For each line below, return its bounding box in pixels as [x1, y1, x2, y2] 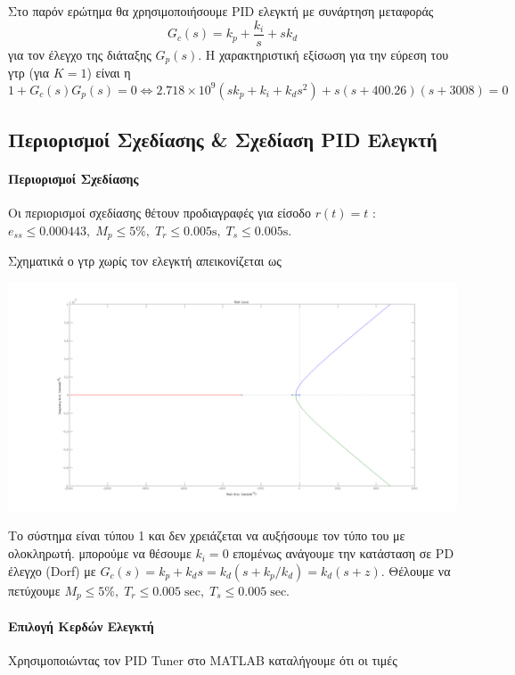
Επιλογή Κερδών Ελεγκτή [8, 616, 154, 635]
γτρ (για [8, 63, 50, 82]
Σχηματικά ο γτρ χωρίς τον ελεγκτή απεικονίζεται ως [8, 251, 282, 270]
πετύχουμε [8, 580, 61, 599]
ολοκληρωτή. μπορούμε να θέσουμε [8, 544, 192, 563]
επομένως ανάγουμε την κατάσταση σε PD [233, 544, 454, 563]
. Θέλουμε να [380, 561, 451, 580]
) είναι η [86, 63, 131, 82]
